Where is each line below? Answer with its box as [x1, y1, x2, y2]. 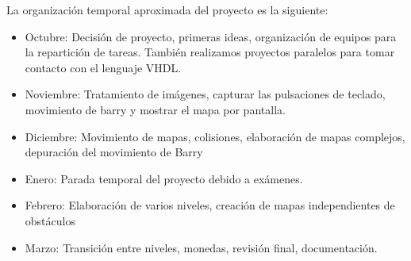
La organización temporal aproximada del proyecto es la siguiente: [6, 2, 328, 17]
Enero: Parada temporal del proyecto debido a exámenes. [25, 170, 303, 186]
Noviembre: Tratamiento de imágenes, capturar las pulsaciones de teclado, [25, 86, 386, 102]
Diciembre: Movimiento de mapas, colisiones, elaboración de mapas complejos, [25, 128, 405, 144]
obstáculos [25, 212, 75, 228]
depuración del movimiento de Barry [25, 144, 203, 160]
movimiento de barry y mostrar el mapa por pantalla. [25, 101, 286, 117]
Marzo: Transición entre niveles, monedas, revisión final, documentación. [25, 239, 378, 255]
